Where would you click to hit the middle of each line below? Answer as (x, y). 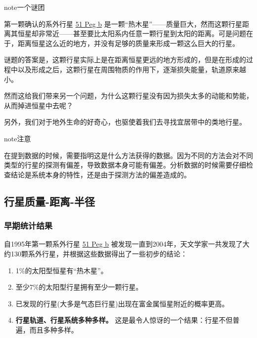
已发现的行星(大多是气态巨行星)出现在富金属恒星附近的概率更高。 (122, 303)
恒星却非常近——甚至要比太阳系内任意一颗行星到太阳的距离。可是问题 (132, 33)
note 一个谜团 (24, 7)
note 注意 (18, 138)
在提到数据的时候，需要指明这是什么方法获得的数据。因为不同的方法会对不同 (128, 155)
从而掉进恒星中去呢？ (39, 105)
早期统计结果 (28, 226)
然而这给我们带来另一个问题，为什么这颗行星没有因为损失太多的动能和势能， (128, 96)
